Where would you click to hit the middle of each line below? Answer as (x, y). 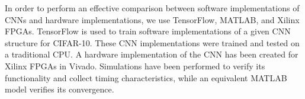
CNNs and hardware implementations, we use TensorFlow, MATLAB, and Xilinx (152, 19)
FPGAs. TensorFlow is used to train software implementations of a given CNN (148, 31)
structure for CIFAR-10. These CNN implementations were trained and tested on (152, 42)
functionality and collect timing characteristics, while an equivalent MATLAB (146, 77)
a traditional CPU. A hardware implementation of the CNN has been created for (152, 54)
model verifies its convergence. (60, 89)
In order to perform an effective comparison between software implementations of (152, 8)
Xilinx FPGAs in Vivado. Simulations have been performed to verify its (135, 66)
